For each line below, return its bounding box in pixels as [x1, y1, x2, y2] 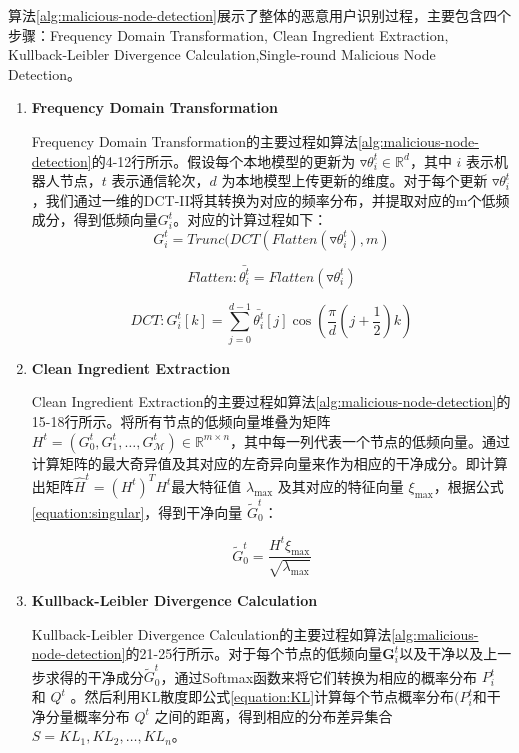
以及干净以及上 [399, 643, 498, 664]
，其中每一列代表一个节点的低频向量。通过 [230, 430, 511, 451]
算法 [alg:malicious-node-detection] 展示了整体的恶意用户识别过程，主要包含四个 [8, 5, 511, 25]
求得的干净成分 [45, 666, 144, 687]
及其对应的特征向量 [277, 475, 404, 496]
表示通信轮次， [111, 170, 210, 191]
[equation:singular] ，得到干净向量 [31, 501, 243, 522]
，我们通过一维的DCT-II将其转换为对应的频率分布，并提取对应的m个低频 [31, 189, 510, 210]
